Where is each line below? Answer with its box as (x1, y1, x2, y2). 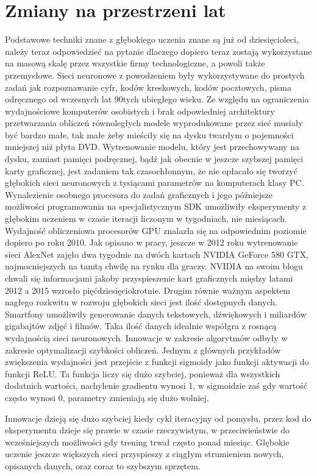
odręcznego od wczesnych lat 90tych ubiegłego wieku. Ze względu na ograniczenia (5, 93, 309, 105)
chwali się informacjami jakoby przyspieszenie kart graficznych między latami (5, 272, 293, 284)
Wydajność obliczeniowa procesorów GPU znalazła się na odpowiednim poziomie (5, 224, 307, 236)
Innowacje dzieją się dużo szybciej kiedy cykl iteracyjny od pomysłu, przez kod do (5, 411, 312, 424)
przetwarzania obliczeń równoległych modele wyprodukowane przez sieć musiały (5, 116, 303, 129)
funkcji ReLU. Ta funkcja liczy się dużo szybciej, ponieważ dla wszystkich (5, 367, 280, 380)
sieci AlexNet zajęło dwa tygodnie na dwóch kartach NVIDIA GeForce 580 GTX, (5, 247, 309, 260)
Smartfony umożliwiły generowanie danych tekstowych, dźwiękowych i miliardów (5, 307, 307, 320)
